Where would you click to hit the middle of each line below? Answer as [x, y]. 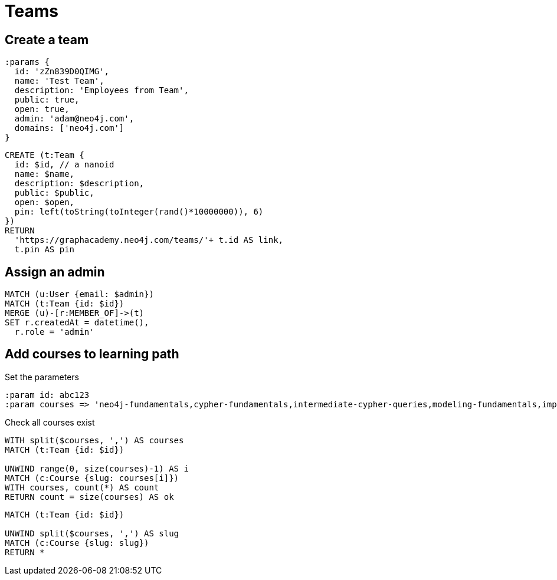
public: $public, [54, 193]
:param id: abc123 [47, 395]
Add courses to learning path [92, 354]
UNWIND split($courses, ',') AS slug [92, 533]
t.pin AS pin [45, 250]
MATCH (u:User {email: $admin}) [79, 294]
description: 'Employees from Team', [101, 90]
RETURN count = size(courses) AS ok [89, 497]
